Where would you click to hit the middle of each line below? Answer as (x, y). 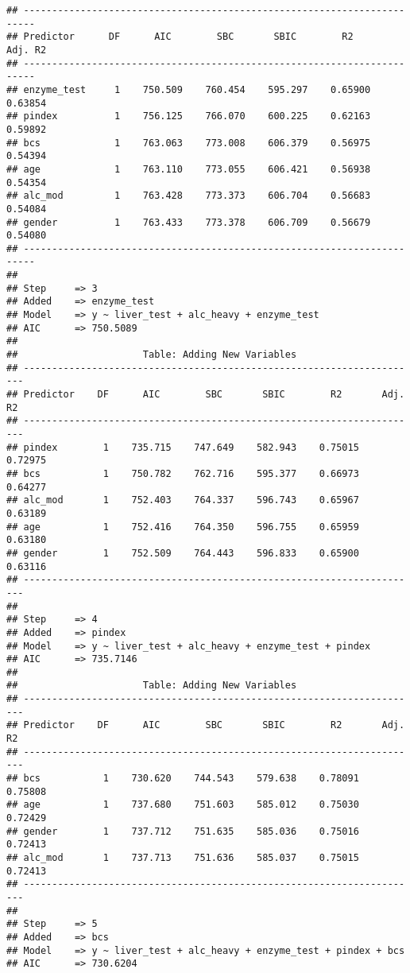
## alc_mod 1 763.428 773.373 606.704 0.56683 (189, 196)
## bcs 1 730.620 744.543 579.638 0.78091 (183, 779)
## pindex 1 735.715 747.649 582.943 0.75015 (183, 447)
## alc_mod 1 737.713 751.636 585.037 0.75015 (183, 858)
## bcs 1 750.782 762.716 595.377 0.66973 (183, 473)
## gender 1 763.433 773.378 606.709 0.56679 (189, 222)
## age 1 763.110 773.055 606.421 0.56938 (189, 169)
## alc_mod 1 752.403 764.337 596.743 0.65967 (183, 500)
